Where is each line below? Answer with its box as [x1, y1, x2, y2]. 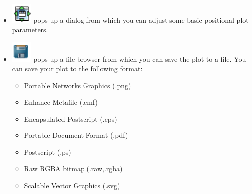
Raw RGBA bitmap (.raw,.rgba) [24, 163, 123, 174]
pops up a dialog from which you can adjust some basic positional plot [33, 14, 249, 25]
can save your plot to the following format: [12, 63, 143, 73]
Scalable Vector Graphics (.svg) [24, 180, 120, 191]
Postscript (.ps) [24, 146, 71, 157]
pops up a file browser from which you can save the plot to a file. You [33, 54, 246, 64]
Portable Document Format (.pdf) [24, 130, 128, 140]
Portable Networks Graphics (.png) [24, 80, 131, 90]
